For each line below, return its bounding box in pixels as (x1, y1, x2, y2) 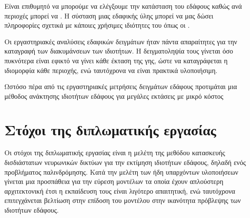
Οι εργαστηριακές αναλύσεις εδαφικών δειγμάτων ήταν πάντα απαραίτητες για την (4, 36, 237, 46)
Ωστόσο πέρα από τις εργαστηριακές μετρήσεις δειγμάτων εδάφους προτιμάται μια (4, 81, 237, 91)
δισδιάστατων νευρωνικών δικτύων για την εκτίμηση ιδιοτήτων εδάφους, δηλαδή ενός (4, 157, 246, 167)
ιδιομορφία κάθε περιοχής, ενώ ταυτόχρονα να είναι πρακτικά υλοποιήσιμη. (4, 65, 218, 75)
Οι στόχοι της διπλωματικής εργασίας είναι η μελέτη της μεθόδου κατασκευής (4, 147, 225, 158)
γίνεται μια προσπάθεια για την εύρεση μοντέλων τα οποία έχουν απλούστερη (4, 176, 224, 186)
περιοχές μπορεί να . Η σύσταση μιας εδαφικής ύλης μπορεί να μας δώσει (4, 10, 213, 20)
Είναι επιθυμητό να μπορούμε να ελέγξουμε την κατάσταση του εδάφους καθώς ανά (4, 1, 242, 11)
